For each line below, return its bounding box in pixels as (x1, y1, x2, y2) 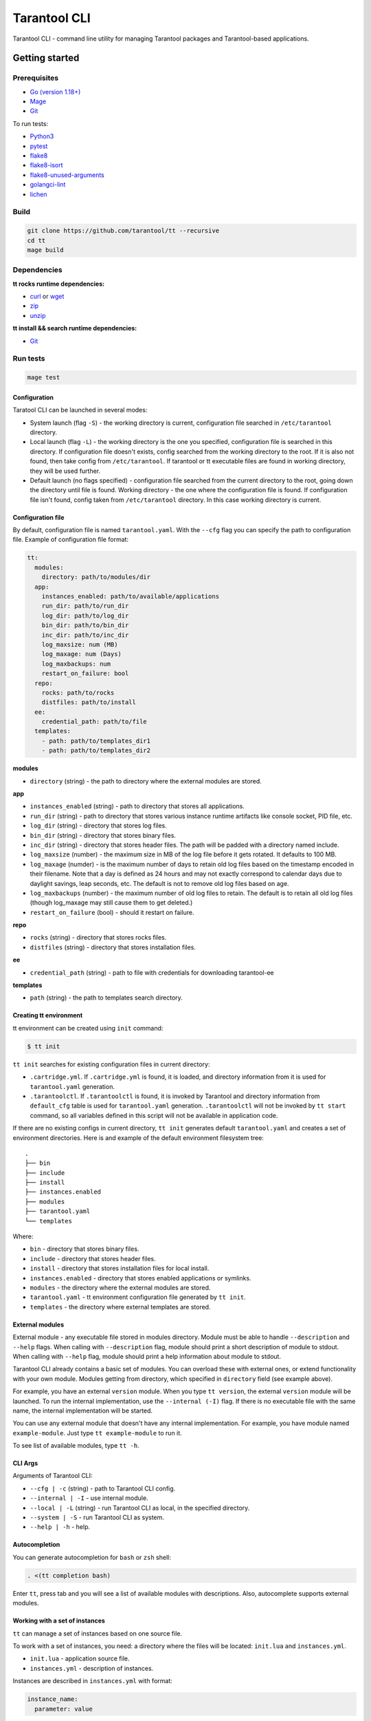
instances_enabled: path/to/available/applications (41, 593, 220, 600)
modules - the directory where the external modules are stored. (30, 1284, 211, 1291)
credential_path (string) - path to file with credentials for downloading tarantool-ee (30, 968, 274, 977)
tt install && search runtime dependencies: (12, 324, 137, 332)
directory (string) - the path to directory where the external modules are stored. (30, 777, 262, 785)
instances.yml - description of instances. (30, 1664, 154, 1672)
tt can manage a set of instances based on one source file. (12, 1629, 183, 1638)
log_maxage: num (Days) (41, 651, 122, 658)
